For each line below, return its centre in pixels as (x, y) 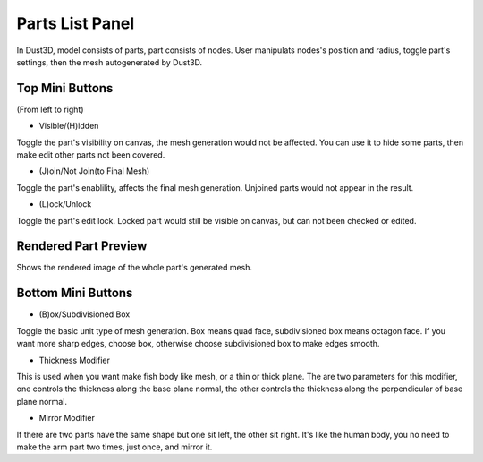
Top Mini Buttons (65, 88)
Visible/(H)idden (69, 126)
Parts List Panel (76, 23)
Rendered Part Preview (82, 246)
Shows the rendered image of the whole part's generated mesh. (135, 268)
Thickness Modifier (75, 360)
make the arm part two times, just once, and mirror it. (114, 447)
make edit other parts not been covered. (91, 155)
